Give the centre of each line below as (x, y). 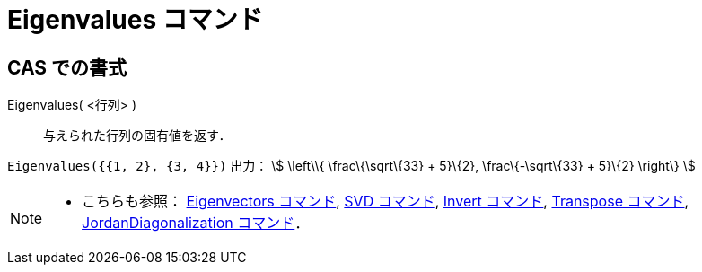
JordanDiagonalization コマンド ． (196, 223)
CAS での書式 (67, 67)
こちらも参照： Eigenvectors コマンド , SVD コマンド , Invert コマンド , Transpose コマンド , (386, 202)
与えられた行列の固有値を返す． (137, 136)
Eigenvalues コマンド (135, 20)
